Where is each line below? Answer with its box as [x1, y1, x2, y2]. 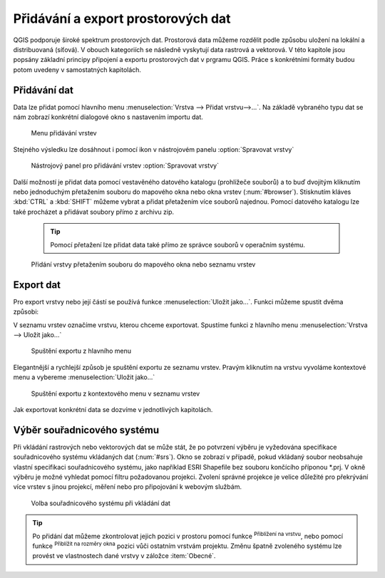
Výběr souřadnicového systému [13, 424, 160, 436]
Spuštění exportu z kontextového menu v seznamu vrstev [31, 389, 200, 398]
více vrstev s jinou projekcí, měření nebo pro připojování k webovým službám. [13, 482, 242, 491]
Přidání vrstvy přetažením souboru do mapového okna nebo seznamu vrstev [31, 260, 256, 269]
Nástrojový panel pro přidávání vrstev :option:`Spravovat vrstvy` [31, 161, 219, 170]
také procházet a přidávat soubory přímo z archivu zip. [13, 207, 175, 216]
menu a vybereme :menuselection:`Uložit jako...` [13, 373, 155, 381]
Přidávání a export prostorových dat [13, 11, 231, 26]
